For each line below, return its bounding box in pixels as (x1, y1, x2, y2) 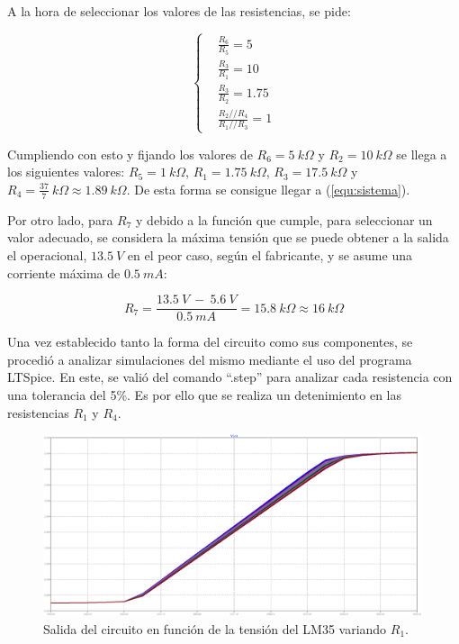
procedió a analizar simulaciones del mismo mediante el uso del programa (7, 349, 412, 368)
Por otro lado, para (7, 210, 113, 229)
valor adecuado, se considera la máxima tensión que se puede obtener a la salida (7, 228, 449, 247)
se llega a (396, 144, 447, 163)
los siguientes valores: (7, 162, 125, 181)
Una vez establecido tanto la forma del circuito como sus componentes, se (7, 332, 413, 351)
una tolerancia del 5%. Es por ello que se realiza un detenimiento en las (7, 385, 402, 404)
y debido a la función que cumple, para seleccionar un (136, 210, 433, 229)
